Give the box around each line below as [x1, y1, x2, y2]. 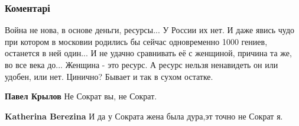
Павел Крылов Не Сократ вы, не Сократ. [5, 90, 157, 102]
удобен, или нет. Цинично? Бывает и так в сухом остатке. [5, 70, 213, 82]
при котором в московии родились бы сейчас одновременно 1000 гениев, [5, 35, 268, 47]
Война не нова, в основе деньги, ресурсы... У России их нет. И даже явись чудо [5, 24, 295, 36]
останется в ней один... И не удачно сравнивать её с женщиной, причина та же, [5, 47, 292, 59]
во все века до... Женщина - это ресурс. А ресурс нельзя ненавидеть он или [5, 59, 278, 70]
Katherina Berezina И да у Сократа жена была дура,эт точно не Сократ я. [5, 109, 283, 122]
